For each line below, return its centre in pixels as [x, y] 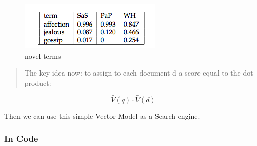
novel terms [43, 55]
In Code [21, 139]
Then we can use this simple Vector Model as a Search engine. [102, 116]
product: [38, 82]
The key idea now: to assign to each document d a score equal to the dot [139, 73]
